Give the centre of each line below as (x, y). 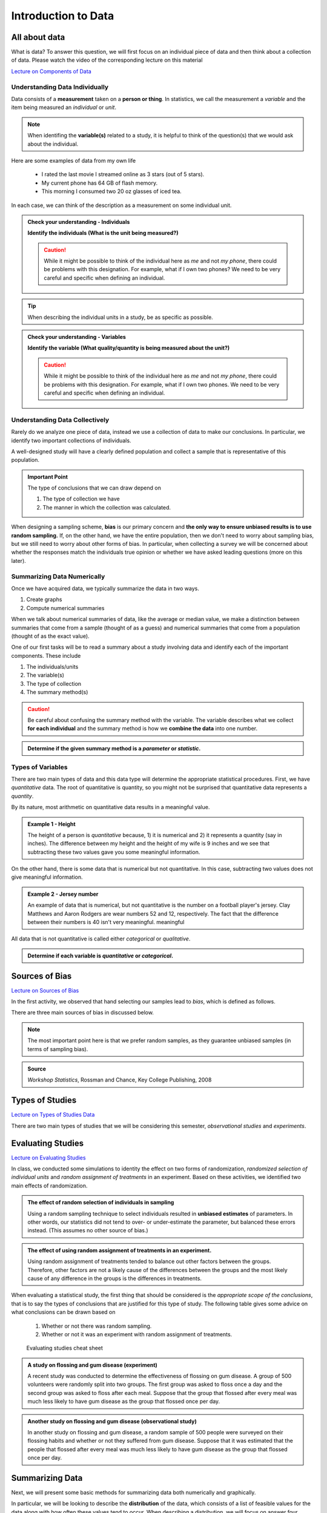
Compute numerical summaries (65, 608)
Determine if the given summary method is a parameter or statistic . (114, 748)
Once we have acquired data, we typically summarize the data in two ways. (105, 588)
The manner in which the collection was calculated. (107, 507)
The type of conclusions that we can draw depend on (94, 488)
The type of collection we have (81, 499)
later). (19, 560)
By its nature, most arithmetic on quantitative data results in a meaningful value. (111, 807)
